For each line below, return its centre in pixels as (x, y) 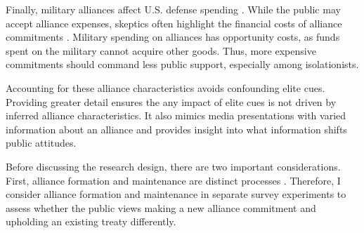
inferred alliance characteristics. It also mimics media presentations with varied (176, 115)
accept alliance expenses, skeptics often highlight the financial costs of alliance (174, 23)
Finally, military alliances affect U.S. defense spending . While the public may (173, 9)
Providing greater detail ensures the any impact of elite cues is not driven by (171, 101)
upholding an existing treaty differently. (91, 221)
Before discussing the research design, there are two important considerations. (173, 166)
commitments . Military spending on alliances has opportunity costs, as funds (173, 37)
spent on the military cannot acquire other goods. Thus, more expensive (161, 50)
